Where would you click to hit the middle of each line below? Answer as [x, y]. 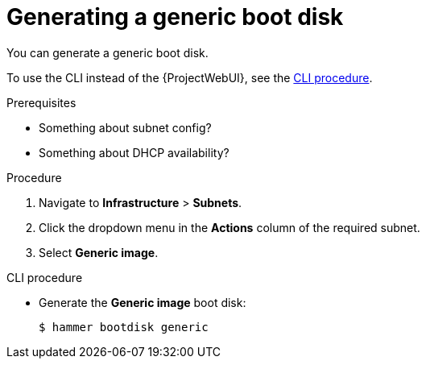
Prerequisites [41, 102]
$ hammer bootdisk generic [124, 327]
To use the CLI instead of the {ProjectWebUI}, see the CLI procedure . [190, 77]
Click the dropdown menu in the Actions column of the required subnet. [230, 227]
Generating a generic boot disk [175, 17]
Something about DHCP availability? [134, 152]
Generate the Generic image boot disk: [143, 302]
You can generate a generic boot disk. [108, 52]
